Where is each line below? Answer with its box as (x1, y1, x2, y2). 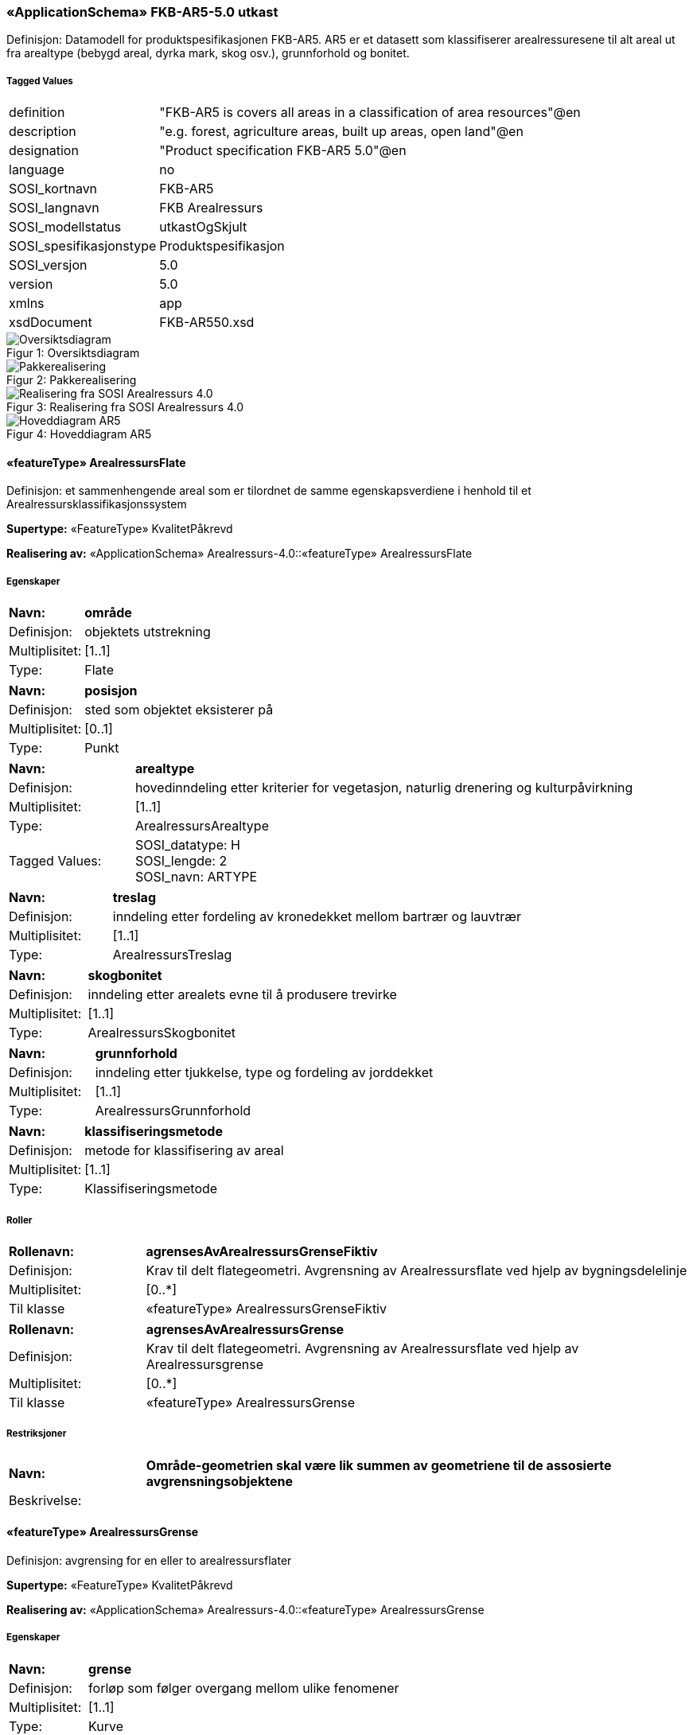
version (9, 276, 53, 293)
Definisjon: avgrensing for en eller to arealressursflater (6, 1553, 292, 1567)
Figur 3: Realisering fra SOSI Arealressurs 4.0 (6, 400, 244, 414)
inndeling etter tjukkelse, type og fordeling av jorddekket (95, 1064, 434, 1081)
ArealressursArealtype (134, 818, 269, 834)
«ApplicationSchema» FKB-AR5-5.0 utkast (6, 4, 278, 20)
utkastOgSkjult (159, 219, 247, 235)
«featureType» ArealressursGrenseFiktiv (146, 1300, 387, 1317)
